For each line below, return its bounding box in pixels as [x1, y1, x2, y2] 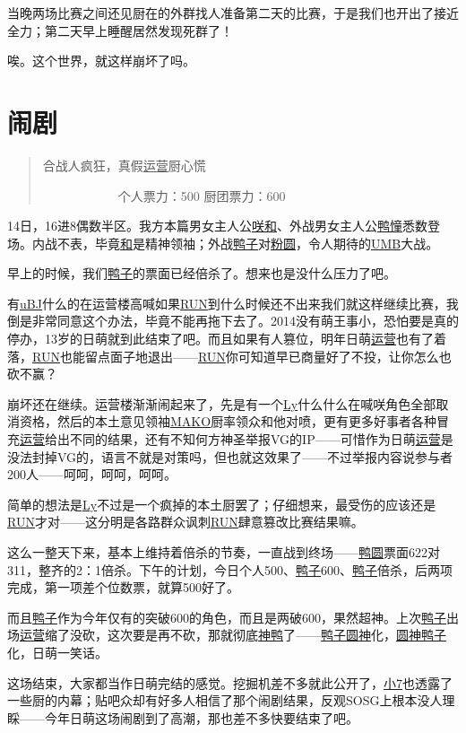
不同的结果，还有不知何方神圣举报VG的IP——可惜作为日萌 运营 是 [69, 430, 453, 449]
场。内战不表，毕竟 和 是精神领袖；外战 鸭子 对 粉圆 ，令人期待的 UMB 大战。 [7, 233, 439, 252]
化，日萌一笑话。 [7, 642, 108, 661]
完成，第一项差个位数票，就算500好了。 [7, 578, 239, 597]
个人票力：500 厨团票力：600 [117, 186, 286, 205]
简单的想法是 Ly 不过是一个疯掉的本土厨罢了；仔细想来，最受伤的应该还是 [7, 494, 436, 513]
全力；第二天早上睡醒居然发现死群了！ [7, 21, 233, 39]
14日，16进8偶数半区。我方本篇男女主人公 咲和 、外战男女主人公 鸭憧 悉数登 [7, 216, 440, 235]
